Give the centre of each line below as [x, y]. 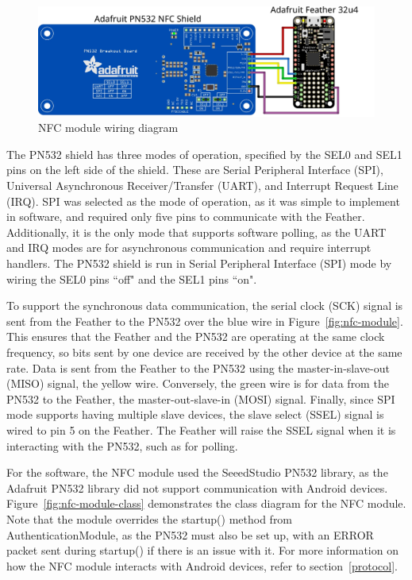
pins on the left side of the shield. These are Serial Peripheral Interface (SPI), [195, 170]
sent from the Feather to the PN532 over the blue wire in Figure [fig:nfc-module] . [205, 321]
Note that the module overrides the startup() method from [150, 518]
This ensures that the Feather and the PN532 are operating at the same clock [196, 336]
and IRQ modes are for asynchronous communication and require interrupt [189, 247]
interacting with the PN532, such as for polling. [122, 445]
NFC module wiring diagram [108, 128]
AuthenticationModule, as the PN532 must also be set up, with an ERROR [190, 534]
